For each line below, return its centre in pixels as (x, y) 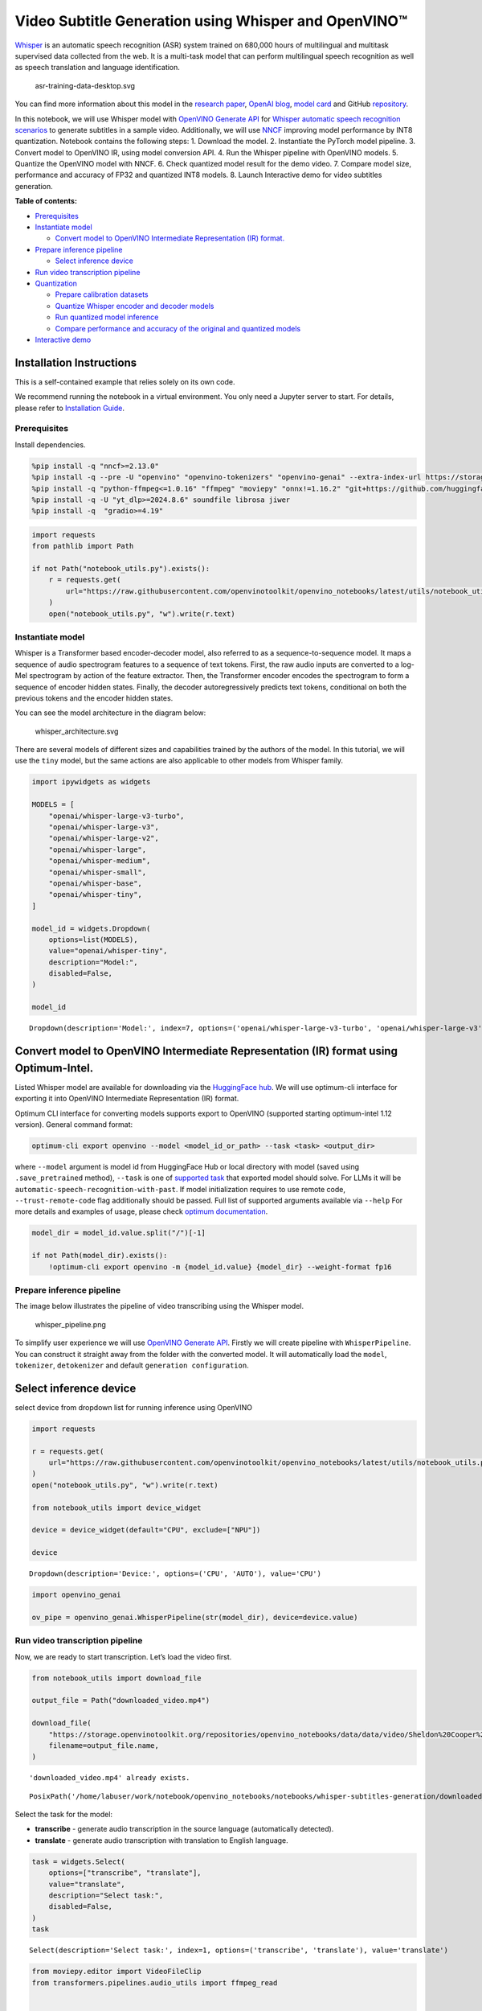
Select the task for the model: (63, 1815)
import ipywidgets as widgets (91, 782)
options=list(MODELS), (93, 940)
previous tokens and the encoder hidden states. (94, 698)
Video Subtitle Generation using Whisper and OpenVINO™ (211, 21)
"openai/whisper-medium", (100, 861)
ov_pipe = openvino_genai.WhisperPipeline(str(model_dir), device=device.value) (195, 1617)
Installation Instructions (76, 362)
